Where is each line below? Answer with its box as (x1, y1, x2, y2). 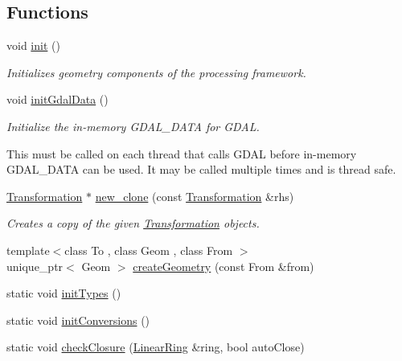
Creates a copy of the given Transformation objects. (6, 215, 260, 232)
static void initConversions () (6, 311, 150, 328)
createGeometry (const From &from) (133, 257, 314, 274)
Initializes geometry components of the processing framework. (6, 64, 306, 80)
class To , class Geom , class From (64, 241, 233, 258)
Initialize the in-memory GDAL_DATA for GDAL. (6, 117, 260, 134)
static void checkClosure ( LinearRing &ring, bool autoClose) (6, 338, 305, 355)
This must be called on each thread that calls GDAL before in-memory (6, 145, 357, 162)
